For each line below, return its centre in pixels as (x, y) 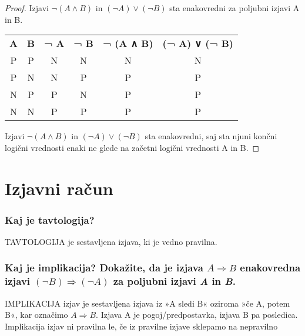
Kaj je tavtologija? (50, 219)
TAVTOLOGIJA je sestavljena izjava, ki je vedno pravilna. (111, 241)
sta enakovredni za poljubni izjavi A (234, 8)
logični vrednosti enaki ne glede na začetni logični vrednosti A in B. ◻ (132, 147)
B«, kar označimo (36, 315)
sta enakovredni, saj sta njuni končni (211, 136)
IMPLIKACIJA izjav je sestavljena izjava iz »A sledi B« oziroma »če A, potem (148, 303)
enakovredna (270, 268)
